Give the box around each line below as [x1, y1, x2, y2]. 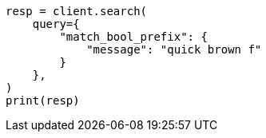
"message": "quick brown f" [86, 43, 262, 56]
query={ [32, 18, 80, 30]
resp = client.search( [6, 5, 148, 18]
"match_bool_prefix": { [59, 30, 208, 43]
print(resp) [6, 94, 80, 107]
